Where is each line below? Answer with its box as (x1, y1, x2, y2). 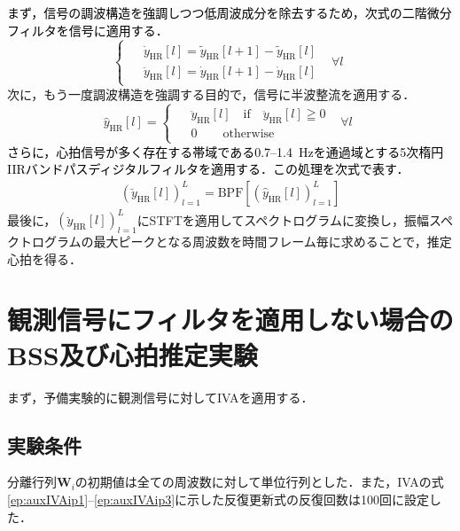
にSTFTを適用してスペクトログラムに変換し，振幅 (136, 210, 429, 229)
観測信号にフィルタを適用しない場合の (7, 301, 454, 338)
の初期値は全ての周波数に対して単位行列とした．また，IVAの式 (74, 472, 444, 491)
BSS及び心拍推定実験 (7, 336, 258, 372)
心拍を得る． (7, 249, 82, 268)
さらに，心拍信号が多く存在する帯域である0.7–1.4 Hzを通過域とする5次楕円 (7, 142, 444, 160)
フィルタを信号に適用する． (7, 20, 168, 39)
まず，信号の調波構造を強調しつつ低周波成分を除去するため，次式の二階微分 (7, 4, 452, 21)
